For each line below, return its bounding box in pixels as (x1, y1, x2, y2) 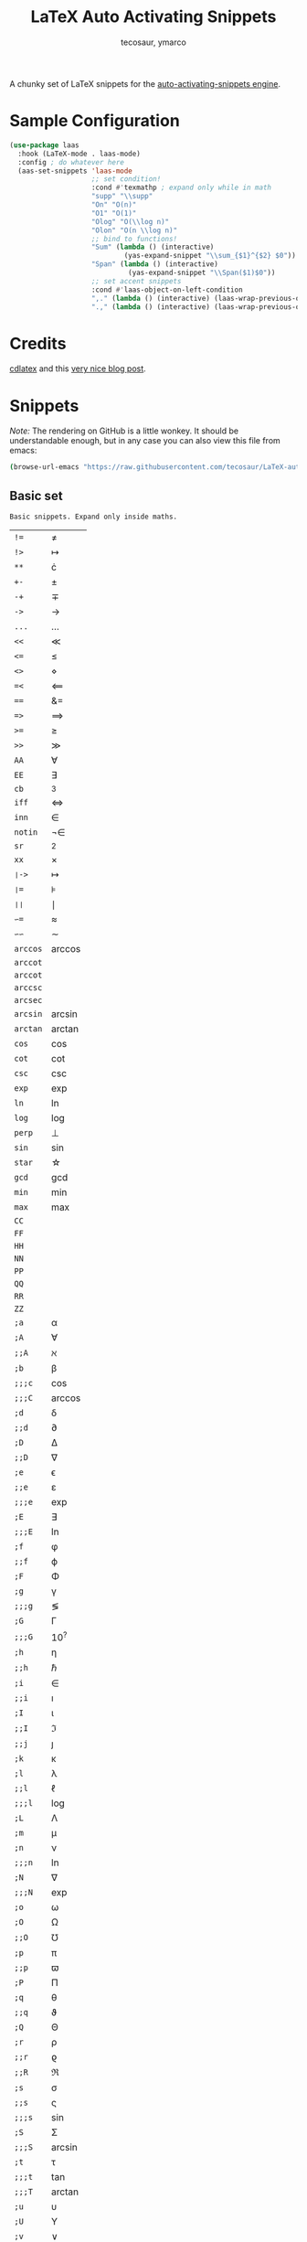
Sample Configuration (9, 111, 180, 132)
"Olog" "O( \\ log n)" (90, 217, 170, 226)
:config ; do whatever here (17, 157, 125, 166)
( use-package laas (9, 140, 79, 150)
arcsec (14, 995, 43, 1005)
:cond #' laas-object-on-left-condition (90, 285, 244, 294)
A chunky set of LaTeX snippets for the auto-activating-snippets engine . (9, 78, 281, 89)
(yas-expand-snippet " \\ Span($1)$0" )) (127, 268, 276, 277)
